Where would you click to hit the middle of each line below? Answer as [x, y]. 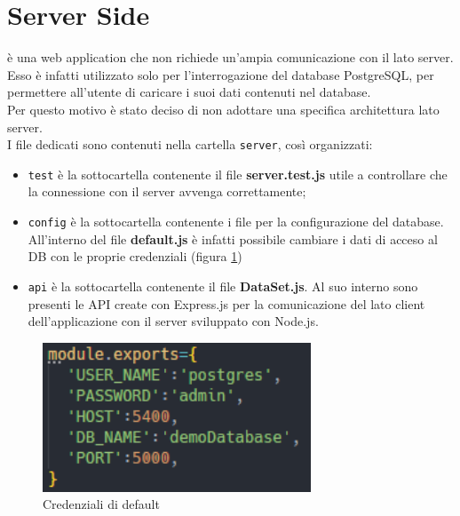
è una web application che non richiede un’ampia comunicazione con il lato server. [230, 57]
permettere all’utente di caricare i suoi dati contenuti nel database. [189, 92]
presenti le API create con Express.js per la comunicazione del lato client [226, 303]
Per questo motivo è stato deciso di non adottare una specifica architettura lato [223, 109]
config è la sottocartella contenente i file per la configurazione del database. [236, 221]
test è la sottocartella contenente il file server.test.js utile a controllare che [238, 174]
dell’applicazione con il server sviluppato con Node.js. [173, 321]
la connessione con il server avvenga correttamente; [167, 191]
